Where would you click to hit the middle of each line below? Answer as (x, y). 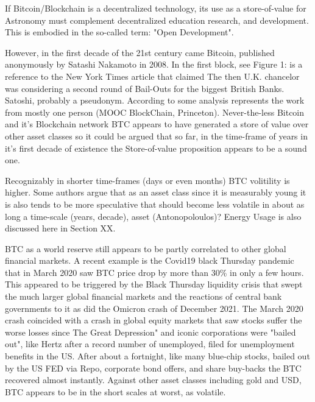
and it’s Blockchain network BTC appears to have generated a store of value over (157, 124)
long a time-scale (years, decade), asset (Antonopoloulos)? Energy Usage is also (153, 216)
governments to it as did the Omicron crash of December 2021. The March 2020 (154, 308)
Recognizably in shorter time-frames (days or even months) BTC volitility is (147, 180)
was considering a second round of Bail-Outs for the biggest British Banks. (145, 88)
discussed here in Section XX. (60, 228)
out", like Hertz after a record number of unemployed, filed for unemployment (150, 344)
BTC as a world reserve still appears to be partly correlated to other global (146, 248)
